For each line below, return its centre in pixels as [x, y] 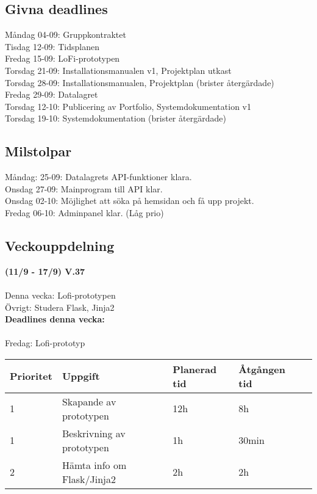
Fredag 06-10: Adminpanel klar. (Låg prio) [84, 212]
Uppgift [81, 376]
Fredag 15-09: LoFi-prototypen [62, 58]
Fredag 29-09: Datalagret [52, 94]
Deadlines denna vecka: [55, 319]
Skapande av [89, 401]
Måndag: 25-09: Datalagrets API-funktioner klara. [98, 177]
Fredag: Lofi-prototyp [45, 343]
